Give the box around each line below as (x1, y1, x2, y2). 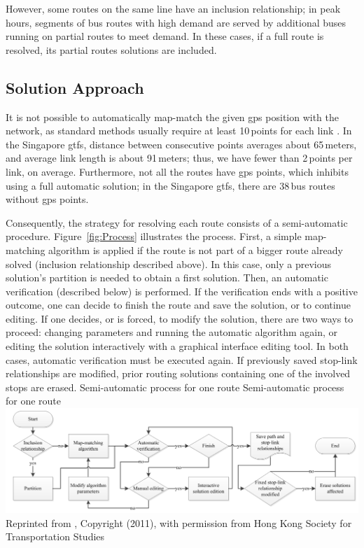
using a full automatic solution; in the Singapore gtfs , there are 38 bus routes (6, 178, 335, 192)
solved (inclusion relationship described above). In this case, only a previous (6, 256, 332, 271)
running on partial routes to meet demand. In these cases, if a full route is (6, 29, 324, 43)
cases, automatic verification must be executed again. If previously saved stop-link (6, 352, 358, 367)
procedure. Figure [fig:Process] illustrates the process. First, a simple (6, 229, 302, 244)
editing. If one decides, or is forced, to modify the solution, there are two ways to (6, 311, 353, 325)
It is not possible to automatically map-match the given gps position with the (6, 109, 339, 124)
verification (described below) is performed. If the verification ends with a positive (6, 283, 358, 298)
